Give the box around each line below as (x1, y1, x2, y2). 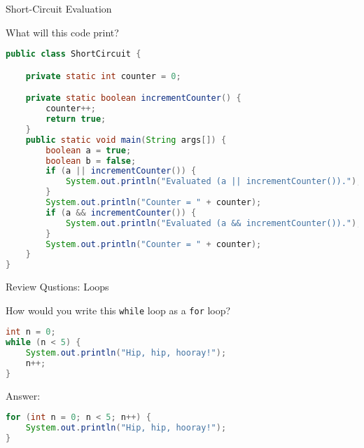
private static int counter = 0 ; (25, 71, 181, 81)
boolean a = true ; (45, 145, 132, 155)
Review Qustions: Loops (6, 279, 109, 294)
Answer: (6, 388, 41, 402)
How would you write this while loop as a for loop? (6, 302, 231, 317)
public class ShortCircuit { (6, 49, 141, 59)
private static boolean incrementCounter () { (25, 93, 241, 104)
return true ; (45, 114, 106, 124)
